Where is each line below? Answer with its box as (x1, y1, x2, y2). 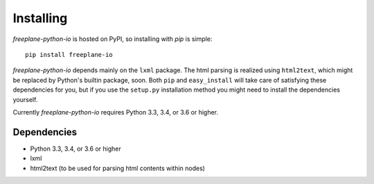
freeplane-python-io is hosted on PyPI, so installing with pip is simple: (12, 35, 213, 43)
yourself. (12, 95, 38, 103)
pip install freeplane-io (25, 51, 114, 58)
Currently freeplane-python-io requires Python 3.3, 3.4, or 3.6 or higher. (12, 108, 218, 116)
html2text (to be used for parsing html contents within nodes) (30, 164, 206, 172)
